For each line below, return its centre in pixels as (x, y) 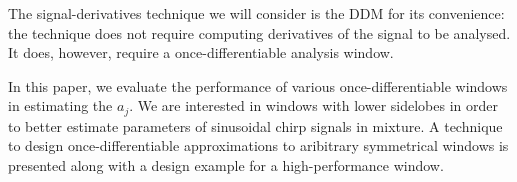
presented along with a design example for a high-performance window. (226, 165)
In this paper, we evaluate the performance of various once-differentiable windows (258, 85)
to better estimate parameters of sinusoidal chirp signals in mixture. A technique (255, 125)
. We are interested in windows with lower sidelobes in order (313, 105)
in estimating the (60, 105)
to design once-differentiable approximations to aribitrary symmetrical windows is (258, 145)
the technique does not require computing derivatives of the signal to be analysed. (259, 32)
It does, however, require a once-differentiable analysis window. (201, 52)
